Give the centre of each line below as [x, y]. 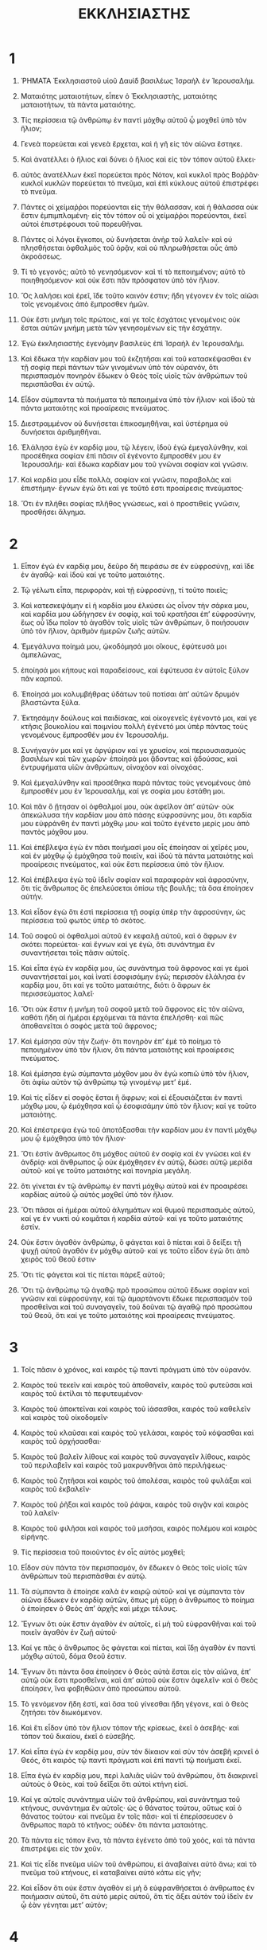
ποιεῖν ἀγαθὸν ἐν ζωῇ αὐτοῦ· [69, 1632]
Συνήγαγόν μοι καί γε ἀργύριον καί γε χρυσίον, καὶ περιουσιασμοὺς [133, 750]
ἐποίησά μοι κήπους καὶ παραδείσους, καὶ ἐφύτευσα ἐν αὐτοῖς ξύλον [135, 670]
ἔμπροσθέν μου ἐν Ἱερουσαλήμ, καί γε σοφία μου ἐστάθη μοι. [123, 791]
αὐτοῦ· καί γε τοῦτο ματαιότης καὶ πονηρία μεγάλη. [106, 1170]
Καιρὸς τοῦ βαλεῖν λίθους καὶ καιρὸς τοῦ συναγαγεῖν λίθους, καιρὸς [135, 1457]
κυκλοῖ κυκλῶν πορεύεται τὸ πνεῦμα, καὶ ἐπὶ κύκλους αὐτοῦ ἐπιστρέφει [139, 183]
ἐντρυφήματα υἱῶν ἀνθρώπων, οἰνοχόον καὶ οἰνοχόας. [112, 767]
